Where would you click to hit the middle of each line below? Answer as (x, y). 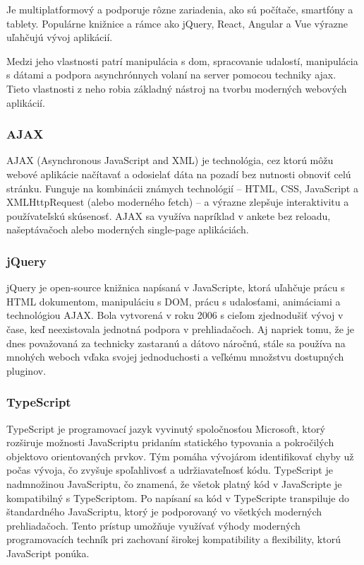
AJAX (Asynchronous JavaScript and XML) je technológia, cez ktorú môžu (170, 160)
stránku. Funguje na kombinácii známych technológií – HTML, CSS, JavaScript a (182, 188)
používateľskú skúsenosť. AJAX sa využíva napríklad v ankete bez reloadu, (169, 215)
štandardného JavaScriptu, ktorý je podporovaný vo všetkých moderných (164, 512)
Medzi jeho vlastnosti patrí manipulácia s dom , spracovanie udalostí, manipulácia (182, 60)
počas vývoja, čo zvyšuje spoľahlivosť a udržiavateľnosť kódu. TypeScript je (170, 470)
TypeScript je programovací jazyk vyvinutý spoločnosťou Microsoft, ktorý (166, 428)
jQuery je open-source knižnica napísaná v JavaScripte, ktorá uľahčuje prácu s (176, 287)
